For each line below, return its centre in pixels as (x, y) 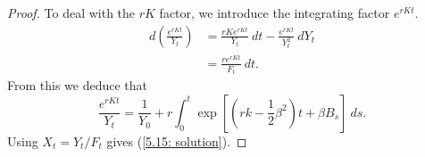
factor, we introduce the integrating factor (275, 12)
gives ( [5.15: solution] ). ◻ (177, 140)
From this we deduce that (78, 85)
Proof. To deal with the (71, 12)
